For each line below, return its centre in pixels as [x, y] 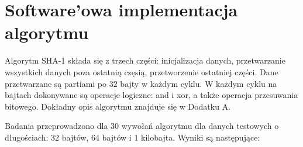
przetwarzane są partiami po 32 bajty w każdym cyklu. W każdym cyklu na [141, 83]
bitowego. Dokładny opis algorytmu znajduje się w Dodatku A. [118, 106]
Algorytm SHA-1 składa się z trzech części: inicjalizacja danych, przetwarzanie [145, 60]
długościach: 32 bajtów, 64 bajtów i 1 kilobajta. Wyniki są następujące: [132, 137]
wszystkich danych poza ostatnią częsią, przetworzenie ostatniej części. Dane [142, 71]
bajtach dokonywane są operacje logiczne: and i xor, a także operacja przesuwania [151, 95]
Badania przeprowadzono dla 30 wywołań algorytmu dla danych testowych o [142, 126]
